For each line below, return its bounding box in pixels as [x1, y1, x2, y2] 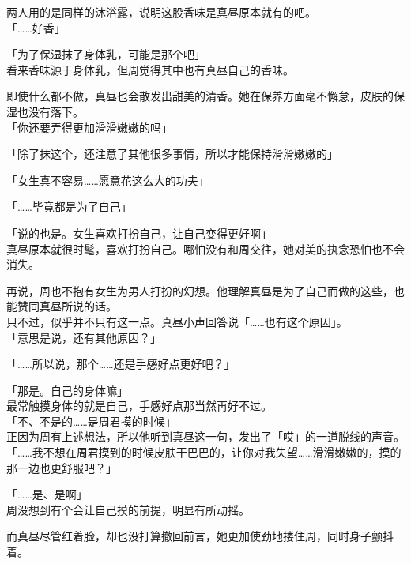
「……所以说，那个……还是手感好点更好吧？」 [6, 355, 236, 372]
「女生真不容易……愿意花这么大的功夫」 [6, 171, 209, 188]
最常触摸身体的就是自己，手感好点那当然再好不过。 [6, 397, 272, 414]
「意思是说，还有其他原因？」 [6, 329, 161, 345]
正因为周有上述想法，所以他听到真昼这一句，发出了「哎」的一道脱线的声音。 [6, 428, 405, 445]
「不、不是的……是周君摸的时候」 [6, 412, 176, 429]
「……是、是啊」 [6, 486, 88, 502]
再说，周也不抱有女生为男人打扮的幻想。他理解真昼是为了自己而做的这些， [6, 282, 394, 299]
